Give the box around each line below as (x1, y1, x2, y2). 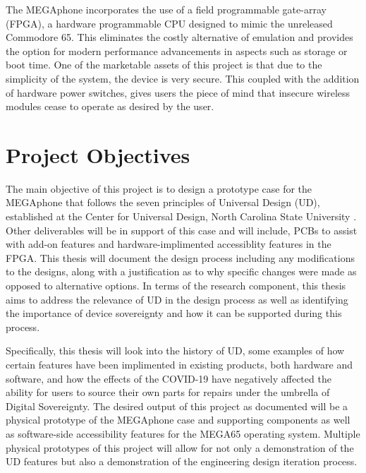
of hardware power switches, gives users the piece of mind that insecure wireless (6, 85, 350, 100)
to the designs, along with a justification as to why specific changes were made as (6, 264, 357, 279)
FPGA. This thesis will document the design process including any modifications (6, 250, 355, 265)
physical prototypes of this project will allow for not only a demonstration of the (6, 440, 354, 455)
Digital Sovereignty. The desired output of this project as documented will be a (6, 398, 348, 413)
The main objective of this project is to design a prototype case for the (6, 181, 312, 196)
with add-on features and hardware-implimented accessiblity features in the (6, 236, 331, 251)
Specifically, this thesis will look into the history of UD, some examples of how (6, 343, 345, 358)
